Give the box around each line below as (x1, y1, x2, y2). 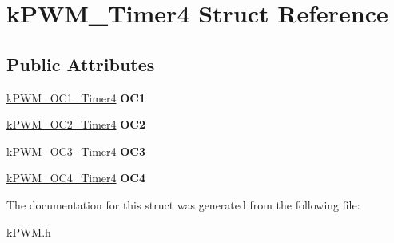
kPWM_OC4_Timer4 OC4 (6, 169, 145, 186)
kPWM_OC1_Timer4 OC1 (6, 89, 145, 106)
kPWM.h (6, 223, 51, 240)
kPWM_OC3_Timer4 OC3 (6, 142, 145, 159)
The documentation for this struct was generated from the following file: (6, 196, 360, 213)
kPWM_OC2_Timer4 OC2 (6, 116, 145, 133)
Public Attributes (6, 51, 155, 76)
